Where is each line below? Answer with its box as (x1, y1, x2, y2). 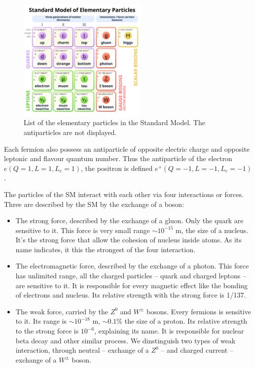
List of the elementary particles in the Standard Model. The (24, 117, 205, 128)
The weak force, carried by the (15, 306, 108, 316)
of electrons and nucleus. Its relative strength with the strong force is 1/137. (15, 290, 246, 300)
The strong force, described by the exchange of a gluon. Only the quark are (15, 215, 244, 226)
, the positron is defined (80, 163, 153, 173)
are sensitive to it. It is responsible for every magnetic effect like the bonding (15, 280, 248, 290)
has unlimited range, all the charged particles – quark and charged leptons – (15, 270, 246, 281)
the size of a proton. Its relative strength (124, 316, 248, 326)
